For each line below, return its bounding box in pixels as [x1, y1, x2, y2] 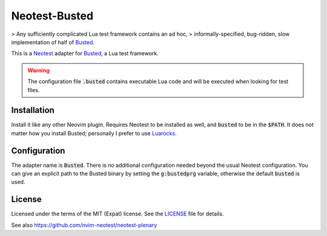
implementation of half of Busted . [11, 38, 95, 46]
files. [27, 86, 40, 93]
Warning [27, 67, 50, 74]
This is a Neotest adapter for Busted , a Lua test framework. [11, 50, 159, 57]
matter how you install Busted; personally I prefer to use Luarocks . [11, 129, 177, 137]
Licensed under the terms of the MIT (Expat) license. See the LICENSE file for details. [11, 210, 224, 218]
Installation [11, 105, 54, 115]
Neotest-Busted [11, 9, 94, 22]
